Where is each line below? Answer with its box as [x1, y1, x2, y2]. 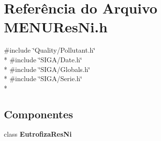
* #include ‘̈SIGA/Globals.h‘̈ [4, 64, 90, 74]
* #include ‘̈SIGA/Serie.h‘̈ [4, 73, 82, 84]
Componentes [4, 106, 73, 121]
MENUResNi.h [4, 17, 108, 37]
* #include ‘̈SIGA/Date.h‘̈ [4, 54, 82, 64]
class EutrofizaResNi [4, 129, 72, 139]
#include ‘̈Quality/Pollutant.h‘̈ [4, 45, 96, 55]
